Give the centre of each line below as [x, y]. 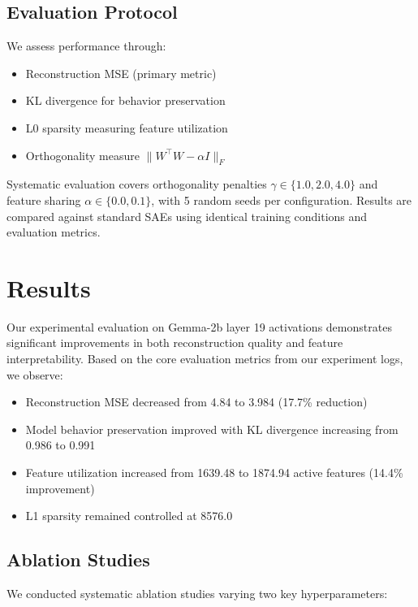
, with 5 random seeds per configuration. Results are [282, 199]
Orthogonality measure [82, 155]
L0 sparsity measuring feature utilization [127, 127]
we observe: [35, 374]
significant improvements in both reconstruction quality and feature [175, 343]
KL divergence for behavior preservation [125, 100]
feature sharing [44, 199]
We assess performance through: [86, 46]
